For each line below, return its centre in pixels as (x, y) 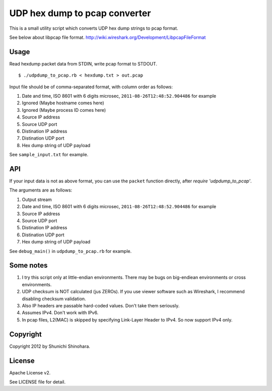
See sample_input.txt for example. (49, 155)
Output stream (37, 200)
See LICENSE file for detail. (37, 382)
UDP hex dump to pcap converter (80, 13)
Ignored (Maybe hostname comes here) (63, 103)
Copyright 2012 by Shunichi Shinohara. (50, 346)
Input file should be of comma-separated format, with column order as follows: (91, 87)
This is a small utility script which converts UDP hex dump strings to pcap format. (94, 28)
